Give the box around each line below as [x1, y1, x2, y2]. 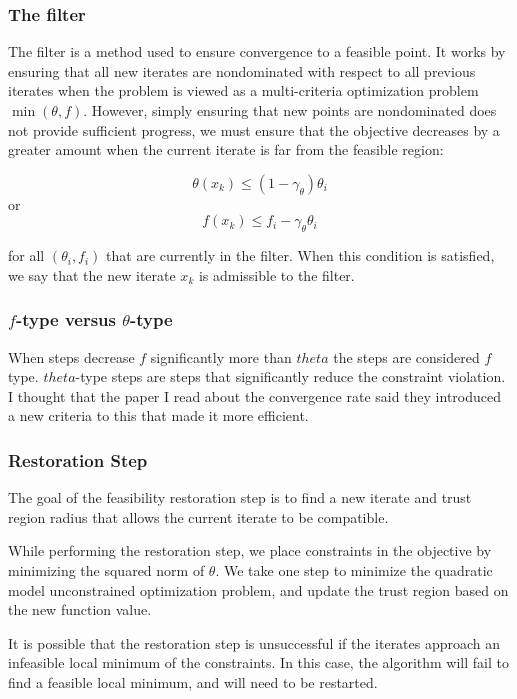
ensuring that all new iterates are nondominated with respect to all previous [8, 60, 476, 81]
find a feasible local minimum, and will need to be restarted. [8, 671, 378, 692]
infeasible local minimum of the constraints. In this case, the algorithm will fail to [8, 652, 509, 673]
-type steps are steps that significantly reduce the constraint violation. [75, 366, 506, 387]
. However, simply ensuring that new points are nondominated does [83, 100, 497, 120]
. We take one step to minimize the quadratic [215, 559, 493, 580]
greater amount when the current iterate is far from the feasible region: [8, 139, 444, 160]
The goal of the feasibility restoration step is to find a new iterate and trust [8, 487, 472, 508]
